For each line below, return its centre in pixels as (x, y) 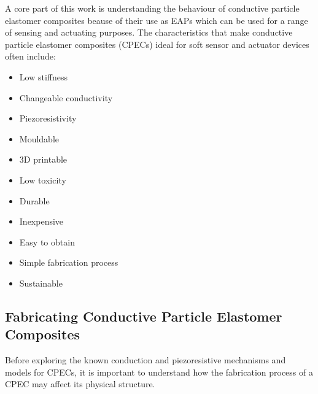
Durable (34, 200)
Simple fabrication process (69, 262)
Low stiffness (43, 76)
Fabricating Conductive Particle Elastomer (144, 316)
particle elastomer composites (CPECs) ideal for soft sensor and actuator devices (157, 44)
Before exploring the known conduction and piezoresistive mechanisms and (145, 360)
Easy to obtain (47, 241)
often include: (30, 56)
